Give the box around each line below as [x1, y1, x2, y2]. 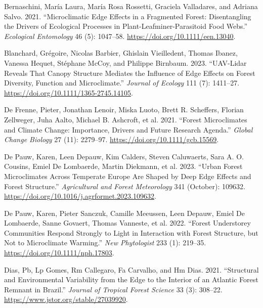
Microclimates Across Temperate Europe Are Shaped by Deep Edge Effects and [4, 170, 251, 181]
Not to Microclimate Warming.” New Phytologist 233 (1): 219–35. [4, 237, 206, 248]
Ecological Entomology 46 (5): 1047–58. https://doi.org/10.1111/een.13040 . [4, 30, 236, 41]
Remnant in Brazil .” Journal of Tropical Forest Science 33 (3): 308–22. [4, 284, 223, 294]
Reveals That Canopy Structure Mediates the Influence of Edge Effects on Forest [4, 67, 255, 78]
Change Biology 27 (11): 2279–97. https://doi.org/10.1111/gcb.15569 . [4, 134, 219, 145]
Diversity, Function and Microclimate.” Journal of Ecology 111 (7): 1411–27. [4, 77, 240, 88]
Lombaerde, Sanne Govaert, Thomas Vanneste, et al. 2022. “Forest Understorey [4, 217, 251, 228]
